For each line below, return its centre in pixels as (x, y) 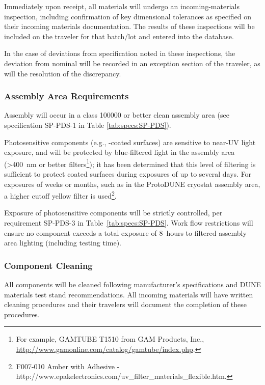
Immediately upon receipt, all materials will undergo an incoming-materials (122, 6)
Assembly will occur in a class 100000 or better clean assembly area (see (117, 115)
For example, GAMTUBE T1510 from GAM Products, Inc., (110, 339)
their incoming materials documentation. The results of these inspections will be (129, 26)
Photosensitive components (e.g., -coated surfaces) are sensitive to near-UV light (130, 142)
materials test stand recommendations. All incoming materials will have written (129, 294)
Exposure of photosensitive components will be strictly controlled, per (113, 213)
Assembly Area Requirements (67, 96)
